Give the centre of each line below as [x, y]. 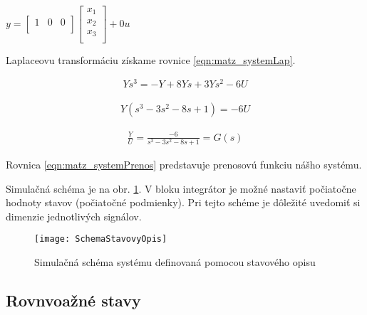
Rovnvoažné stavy [73, 300]
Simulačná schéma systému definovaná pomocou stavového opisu [175, 261]
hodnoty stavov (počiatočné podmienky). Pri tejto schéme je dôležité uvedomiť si [183, 202]
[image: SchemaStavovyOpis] [101, 239]
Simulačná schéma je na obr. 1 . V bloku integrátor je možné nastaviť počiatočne [181, 188]
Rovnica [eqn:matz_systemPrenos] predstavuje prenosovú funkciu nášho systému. [184, 164]
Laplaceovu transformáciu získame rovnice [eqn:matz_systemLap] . [151, 59]
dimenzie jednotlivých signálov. [74, 216]
